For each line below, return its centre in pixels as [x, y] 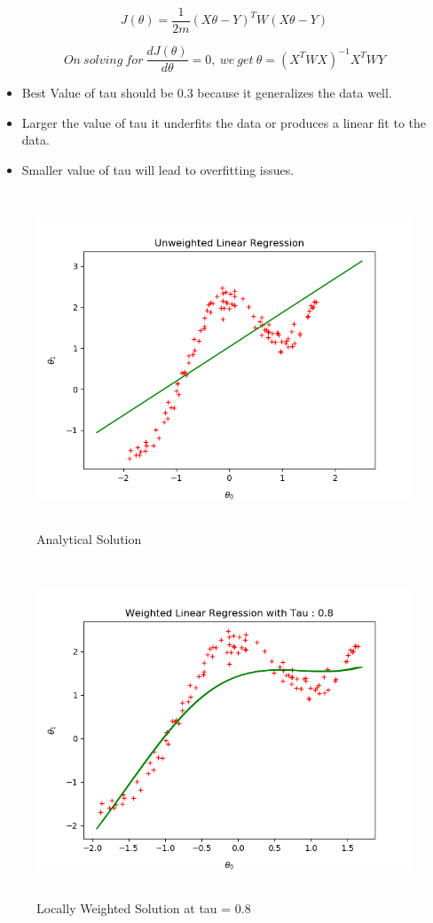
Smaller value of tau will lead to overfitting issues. [158, 169]
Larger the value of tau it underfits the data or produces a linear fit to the [224, 122]
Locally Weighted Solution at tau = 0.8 [144, 908]
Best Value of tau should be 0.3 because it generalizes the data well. [207, 93]
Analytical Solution [89, 539]
